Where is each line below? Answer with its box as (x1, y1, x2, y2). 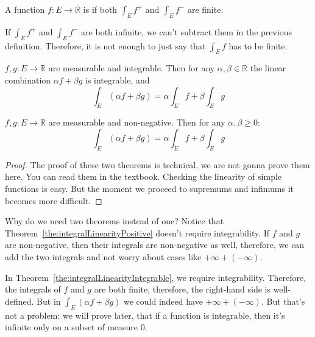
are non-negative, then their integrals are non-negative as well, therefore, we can (5, 238, 305, 251)
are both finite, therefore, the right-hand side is (94, 283, 271, 296)
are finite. (187, 3, 224, 15)
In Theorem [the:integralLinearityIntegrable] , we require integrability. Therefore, (5, 271, 306, 283)
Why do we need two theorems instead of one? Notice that (5, 215, 224, 227)
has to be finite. (228, 39, 288, 52)
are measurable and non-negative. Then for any (48, 116, 225, 129)
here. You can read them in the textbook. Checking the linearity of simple (5, 170, 282, 183)
